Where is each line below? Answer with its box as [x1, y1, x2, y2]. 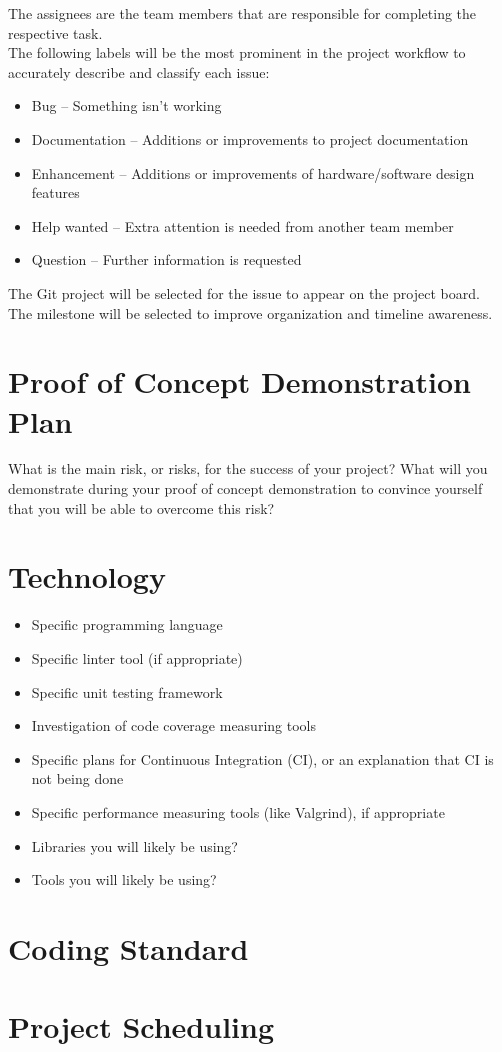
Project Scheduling [8, 1006, 275, 1047]
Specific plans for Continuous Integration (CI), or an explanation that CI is [31, 748, 494, 769]
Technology [8, 556, 166, 597]
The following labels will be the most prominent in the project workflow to [8, 42, 466, 63]
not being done [31, 768, 124, 789]
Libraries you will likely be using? [31, 835, 238, 856]
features [31, 182, 80, 203]
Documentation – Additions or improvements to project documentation [31, 128, 469, 149]
